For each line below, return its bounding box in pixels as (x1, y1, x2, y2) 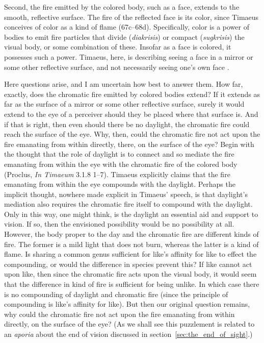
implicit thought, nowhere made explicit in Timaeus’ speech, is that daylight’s (4, 188, 248, 199)
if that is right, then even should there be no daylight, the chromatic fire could (4, 118, 250, 129)
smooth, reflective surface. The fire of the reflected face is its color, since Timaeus (4, 11, 259, 22)
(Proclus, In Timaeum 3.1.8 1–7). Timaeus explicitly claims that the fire (4, 168, 230, 179)
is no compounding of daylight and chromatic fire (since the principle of (4, 288, 228, 299)
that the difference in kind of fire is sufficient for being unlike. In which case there (4, 279, 259, 289)
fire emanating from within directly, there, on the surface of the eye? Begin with (4, 138, 254, 149)
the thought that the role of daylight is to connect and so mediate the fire (4, 149, 234, 159)
